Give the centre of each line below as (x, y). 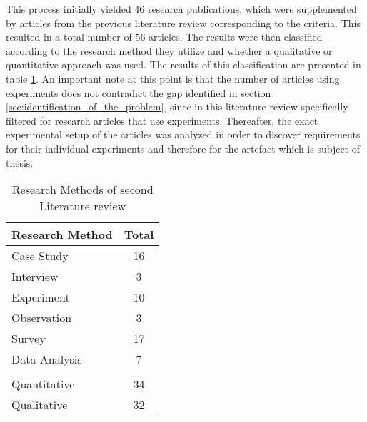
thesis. (20, 162)
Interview (35, 277)
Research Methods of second (82, 190)
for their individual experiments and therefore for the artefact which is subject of (183, 148)
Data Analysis (47, 359)
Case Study (40, 256)
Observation (42, 318)
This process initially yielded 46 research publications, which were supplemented (181, 9)
